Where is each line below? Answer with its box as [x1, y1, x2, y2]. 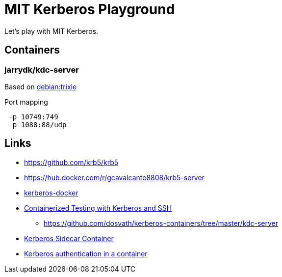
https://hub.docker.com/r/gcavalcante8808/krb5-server [24, 173, 205, 182]
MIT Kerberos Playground [4, 1, 175, 18]
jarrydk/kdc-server [4, 64, 79, 75]
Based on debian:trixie [4, 82, 77, 91]
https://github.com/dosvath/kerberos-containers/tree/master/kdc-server [44, 219, 278, 227]
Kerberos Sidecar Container [24, 234, 114, 243]
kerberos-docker [24, 188, 78, 197]
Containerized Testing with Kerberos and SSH [24, 203, 172, 212]
